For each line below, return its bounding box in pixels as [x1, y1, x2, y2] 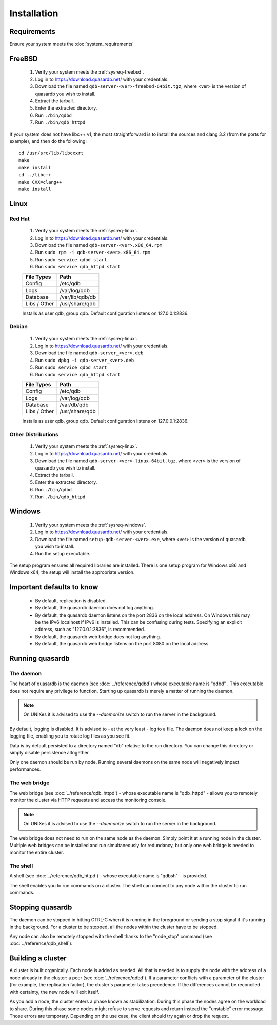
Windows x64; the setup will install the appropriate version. [9, 569, 135, 576]
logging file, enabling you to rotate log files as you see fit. [9, 733, 131, 739]
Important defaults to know [9, 583, 98, 591]
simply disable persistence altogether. [9, 750, 90, 756]
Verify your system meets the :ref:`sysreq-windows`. [35, 522, 147, 528]
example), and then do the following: [9, 138, 87, 144]
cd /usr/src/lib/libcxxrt [18, 150, 84, 156]
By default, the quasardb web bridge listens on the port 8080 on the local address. [35, 641, 210, 647]
